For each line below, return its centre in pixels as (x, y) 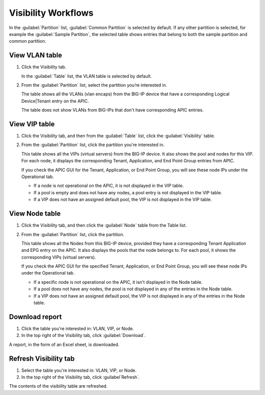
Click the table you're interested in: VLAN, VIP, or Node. (78, 328)
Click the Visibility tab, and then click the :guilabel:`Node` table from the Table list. (104, 225)
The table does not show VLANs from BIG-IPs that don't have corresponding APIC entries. (112, 110)
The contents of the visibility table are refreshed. (58, 386)
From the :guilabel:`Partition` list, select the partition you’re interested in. (94, 85)
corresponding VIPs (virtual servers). (59, 257)
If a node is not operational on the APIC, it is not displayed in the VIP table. (109, 186)
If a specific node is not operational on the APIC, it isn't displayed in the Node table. (118, 282)
